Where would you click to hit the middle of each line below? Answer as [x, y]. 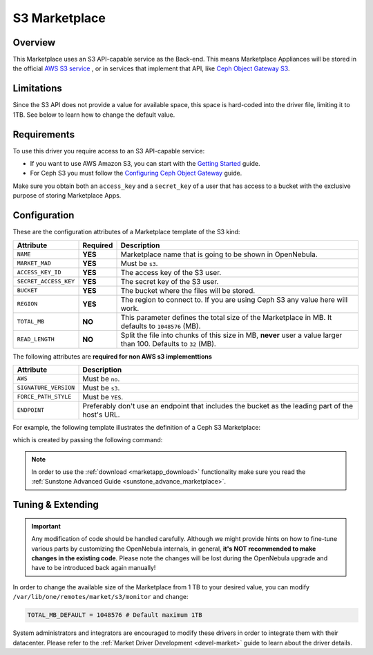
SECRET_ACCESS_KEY [46, 282]
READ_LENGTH [36, 340]
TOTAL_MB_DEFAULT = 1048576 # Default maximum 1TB [115, 615]
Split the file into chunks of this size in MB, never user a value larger [231, 335]
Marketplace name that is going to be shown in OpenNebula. [219, 254]
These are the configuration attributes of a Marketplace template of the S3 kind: [126, 232]
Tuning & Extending [56, 505]
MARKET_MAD [34, 264]
